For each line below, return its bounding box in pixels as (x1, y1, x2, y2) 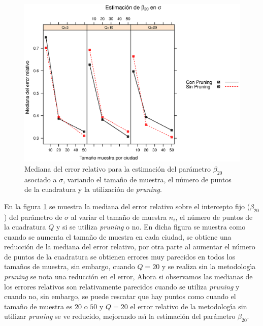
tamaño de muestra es (4, 301, 73, 311)
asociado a (24, 174, 57, 184)
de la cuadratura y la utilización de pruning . (24, 184, 162, 194)
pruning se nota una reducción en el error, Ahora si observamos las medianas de (4, 271, 253, 282)
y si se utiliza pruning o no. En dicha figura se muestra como (56, 221, 246, 232)
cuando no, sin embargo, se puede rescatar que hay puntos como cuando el (4, 291, 236, 302)
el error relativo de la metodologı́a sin (130, 301, 247, 311)
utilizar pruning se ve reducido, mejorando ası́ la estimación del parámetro (4, 311, 236, 321)
